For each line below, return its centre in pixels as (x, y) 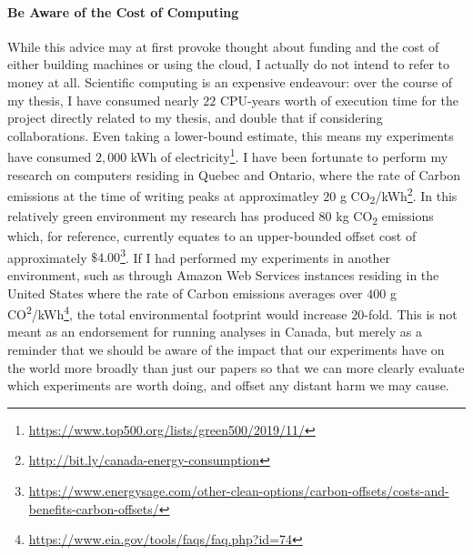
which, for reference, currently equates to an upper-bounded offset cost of (212, 236)
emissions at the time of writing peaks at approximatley (163, 195)
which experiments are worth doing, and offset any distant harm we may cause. (228, 385)
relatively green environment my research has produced (161, 215)
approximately (47, 257)
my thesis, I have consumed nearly (103, 100)
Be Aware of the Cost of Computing (123, 11)
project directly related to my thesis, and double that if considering (195, 118)
